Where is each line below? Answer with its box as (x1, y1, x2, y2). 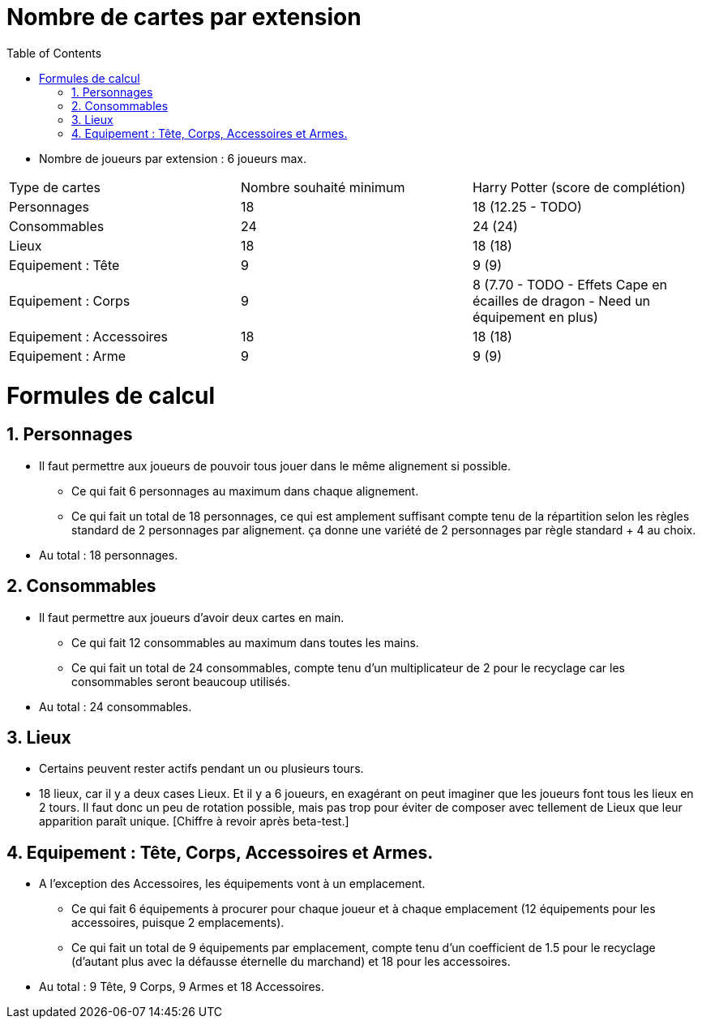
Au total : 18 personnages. (39, 547, 178, 562)
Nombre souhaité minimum (240, 178, 405, 195)
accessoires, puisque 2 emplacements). (71, 916, 285, 930)
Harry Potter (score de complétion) (472, 178, 686, 195)
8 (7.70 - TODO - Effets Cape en (472, 276, 667, 293)
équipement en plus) (472, 308, 598, 325)
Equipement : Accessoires (9, 328, 169, 345)
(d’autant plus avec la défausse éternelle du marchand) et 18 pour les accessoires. (71, 954, 511, 969)
